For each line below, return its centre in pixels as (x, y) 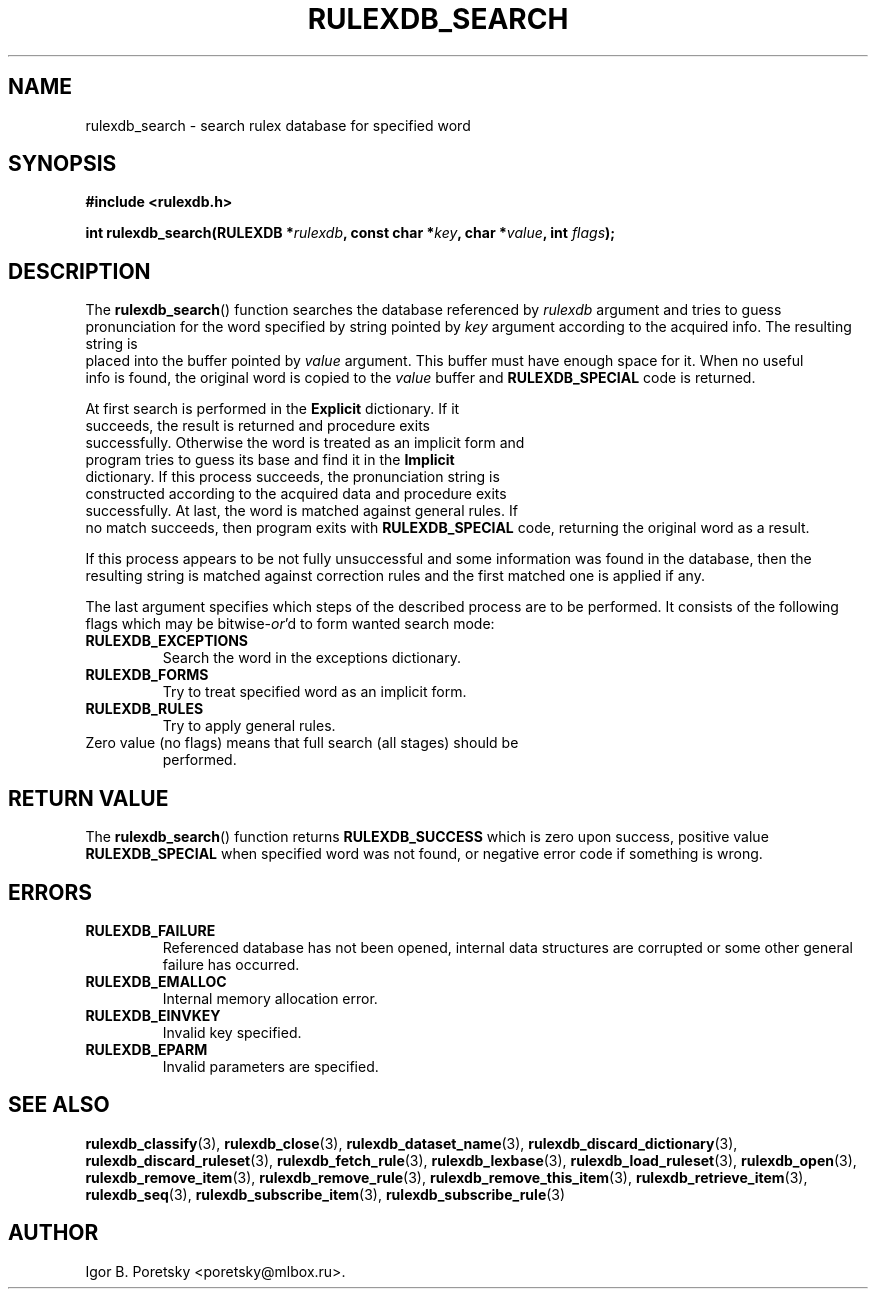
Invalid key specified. (232, 1032)
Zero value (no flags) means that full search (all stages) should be (302, 743)
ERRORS (50, 892)
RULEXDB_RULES (144, 709)
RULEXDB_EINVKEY (153, 1015)
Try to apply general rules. (249, 726)
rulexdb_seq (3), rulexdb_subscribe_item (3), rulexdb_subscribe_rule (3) (325, 1194)
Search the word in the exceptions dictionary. (311, 658)
